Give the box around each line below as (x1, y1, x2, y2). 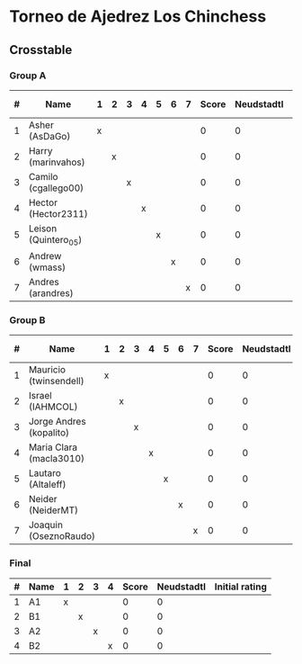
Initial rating (214, 580, 268, 593)
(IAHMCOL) (28, 400, 78, 413)
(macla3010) (28, 453, 85, 465)
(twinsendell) (28, 375, 84, 388)
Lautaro (28, 467, 61, 480)
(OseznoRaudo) (28, 530, 96, 543)
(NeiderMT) (28, 504, 79, 516)
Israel (28, 390, 52, 402)
